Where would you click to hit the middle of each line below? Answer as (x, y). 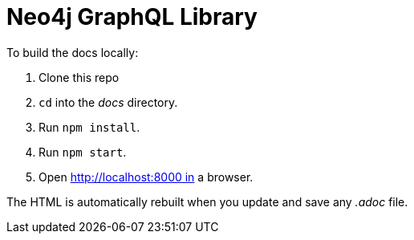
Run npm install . (89, 127)
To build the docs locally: (73, 52)
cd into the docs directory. (108, 102)
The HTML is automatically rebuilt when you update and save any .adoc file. (207, 201)
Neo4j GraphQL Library (132, 17)
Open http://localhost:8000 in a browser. (146, 177)
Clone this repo (79, 77)
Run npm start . (83, 152)
